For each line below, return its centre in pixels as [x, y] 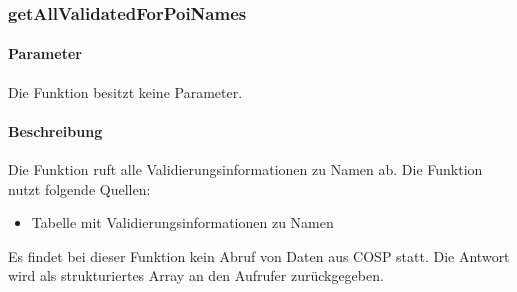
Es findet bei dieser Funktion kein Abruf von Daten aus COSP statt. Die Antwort [259, 255]
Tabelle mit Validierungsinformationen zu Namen [182, 222]
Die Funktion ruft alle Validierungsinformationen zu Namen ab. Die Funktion [245, 169]
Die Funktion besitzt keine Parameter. [125, 91]
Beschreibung [55, 130]
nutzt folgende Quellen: [79, 188]
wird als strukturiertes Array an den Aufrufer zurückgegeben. [196, 275]
